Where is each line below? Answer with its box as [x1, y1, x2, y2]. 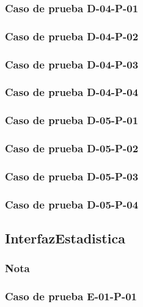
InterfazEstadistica [5, 229, 125, 248]
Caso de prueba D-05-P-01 [5, 113, 139, 128]
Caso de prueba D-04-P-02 [5, 28, 139, 43]
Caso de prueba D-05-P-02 [5, 141, 139, 156]
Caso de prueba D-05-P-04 [5, 196, 139, 212]
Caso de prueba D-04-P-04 [5, 84, 139, 100]
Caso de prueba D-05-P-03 [5, 168, 139, 183]
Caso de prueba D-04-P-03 [5, 56, 139, 72]
